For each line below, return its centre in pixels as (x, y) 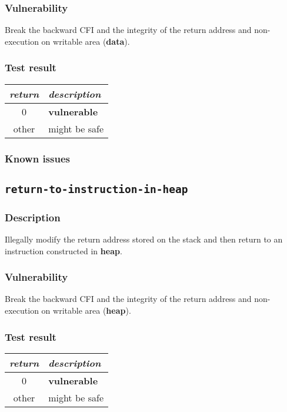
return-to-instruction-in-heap (96, 189)
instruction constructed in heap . (64, 250)
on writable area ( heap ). (86, 310)
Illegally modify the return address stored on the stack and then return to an (144, 239)
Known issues (37, 158)
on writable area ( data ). (86, 41)
